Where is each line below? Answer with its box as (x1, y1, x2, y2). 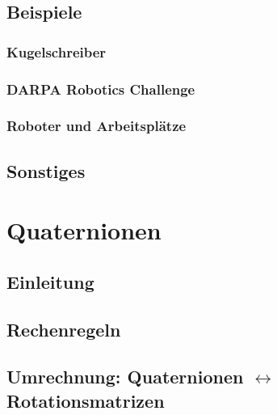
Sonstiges (6, 158, 86, 183)
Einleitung (6, 269, 94, 294)
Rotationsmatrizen (6, 387, 165, 413)
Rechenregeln (6, 316, 121, 341)
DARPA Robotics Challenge (6, 78, 195, 99)
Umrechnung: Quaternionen (6, 364, 244, 389)
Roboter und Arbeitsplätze (6, 116, 187, 136)
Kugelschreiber (6, 41, 107, 61)
